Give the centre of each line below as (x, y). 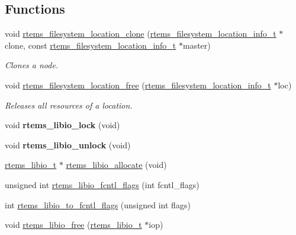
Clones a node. (32, 65)
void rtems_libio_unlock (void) (68, 145)
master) (197, 45)
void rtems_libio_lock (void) (62, 125)
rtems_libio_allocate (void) (116, 165)
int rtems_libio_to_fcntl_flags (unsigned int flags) (98, 204)
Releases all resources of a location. (69, 105)
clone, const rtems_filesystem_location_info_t (91, 45)
